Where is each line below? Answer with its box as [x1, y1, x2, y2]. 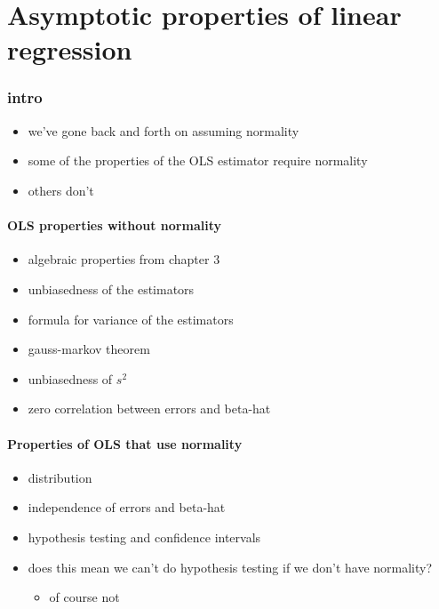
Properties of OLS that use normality [7, 434, 243, 453]
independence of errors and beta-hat [28, 498, 226, 517]
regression [7, 31, 132, 68]
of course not [49, 588, 120, 606]
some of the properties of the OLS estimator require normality [28, 151, 368, 170]
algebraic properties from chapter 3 [28, 250, 220, 268]
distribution [28, 468, 92, 486]
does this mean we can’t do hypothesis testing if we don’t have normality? [28, 557, 433, 576]
